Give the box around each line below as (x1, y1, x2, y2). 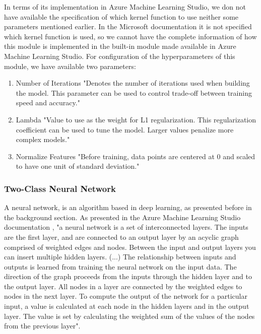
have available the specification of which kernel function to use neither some (4, 11, 239, 22)
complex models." (16, 134, 70, 145)
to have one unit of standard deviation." (16, 161, 140, 171)
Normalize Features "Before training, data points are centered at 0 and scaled (16, 151, 255, 161)
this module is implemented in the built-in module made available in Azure (4, 41, 236, 51)
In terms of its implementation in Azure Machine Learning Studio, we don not (4, 2, 246, 12)
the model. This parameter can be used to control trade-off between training (16, 87, 252, 98)
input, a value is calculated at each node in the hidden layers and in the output (4, 301, 249, 311)
